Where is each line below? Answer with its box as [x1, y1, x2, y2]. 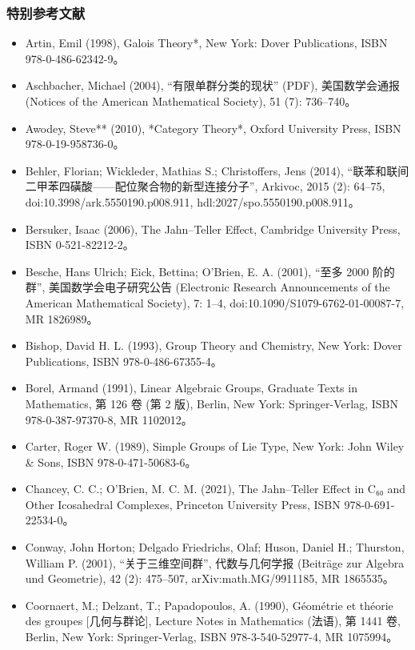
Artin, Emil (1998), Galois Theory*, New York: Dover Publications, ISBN [25, 34, 388, 51]
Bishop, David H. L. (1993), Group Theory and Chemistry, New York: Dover [25, 337, 402, 354]
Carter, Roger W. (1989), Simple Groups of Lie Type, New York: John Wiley [25, 438, 405, 455]
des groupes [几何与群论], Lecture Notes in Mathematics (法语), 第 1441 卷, [25, 612, 401, 629]
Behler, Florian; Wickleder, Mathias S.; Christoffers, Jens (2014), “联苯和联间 [25, 162, 409, 179]
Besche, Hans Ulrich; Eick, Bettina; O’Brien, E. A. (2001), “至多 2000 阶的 [25, 263, 395, 279]
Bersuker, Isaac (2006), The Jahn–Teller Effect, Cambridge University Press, [25, 220, 401, 237]
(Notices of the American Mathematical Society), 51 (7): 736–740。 [25, 93, 357, 109]
